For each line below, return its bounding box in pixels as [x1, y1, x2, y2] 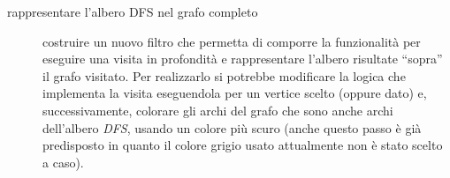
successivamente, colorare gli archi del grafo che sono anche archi [42, 100, 393, 119]
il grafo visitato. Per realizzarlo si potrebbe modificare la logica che [42, 66, 406, 85]
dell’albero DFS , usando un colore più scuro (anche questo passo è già [42, 118, 422, 137]
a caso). [42, 152, 84, 171]
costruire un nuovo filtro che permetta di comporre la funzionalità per [42, 32, 421, 50]
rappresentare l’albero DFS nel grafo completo [7, 3, 258, 20]
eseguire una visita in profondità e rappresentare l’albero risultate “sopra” [42, 49, 443, 68]
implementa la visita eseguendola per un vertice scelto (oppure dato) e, [42, 84, 427, 102]
